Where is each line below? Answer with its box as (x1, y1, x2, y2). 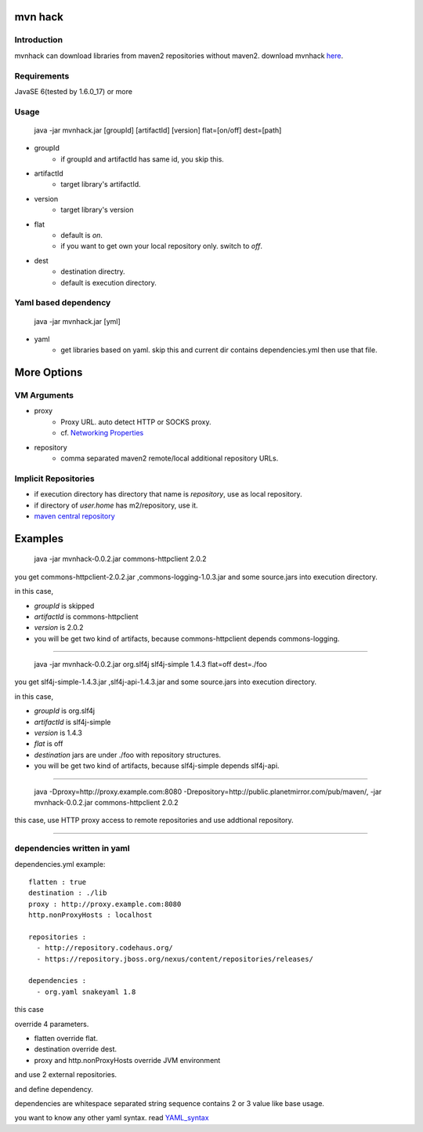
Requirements (14, 71, 70, 82)
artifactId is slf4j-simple (34, 717, 111, 726)
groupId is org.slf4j (34, 706, 96, 715)
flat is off (34, 739, 63, 748)
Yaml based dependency (14, 297, 111, 308)
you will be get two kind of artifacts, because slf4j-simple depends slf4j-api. (34, 761, 280, 770)
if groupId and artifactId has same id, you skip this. (60, 154, 225, 164)
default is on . (60, 230, 103, 239)
